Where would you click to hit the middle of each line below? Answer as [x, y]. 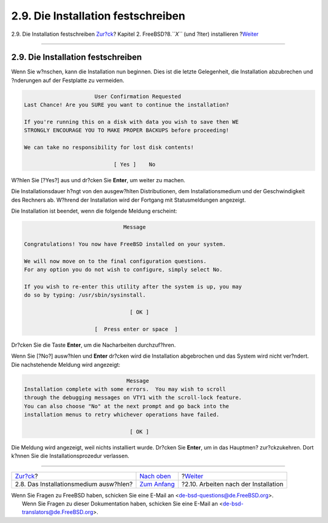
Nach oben [155, 476]
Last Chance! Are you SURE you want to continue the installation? [127, 105]
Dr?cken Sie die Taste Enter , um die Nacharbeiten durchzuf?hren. [94, 345]
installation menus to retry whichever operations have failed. [122, 415]
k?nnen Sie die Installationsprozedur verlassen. [70, 456]
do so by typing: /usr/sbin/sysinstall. [85, 295]
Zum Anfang [157, 484]
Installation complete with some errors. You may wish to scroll [125, 389]
